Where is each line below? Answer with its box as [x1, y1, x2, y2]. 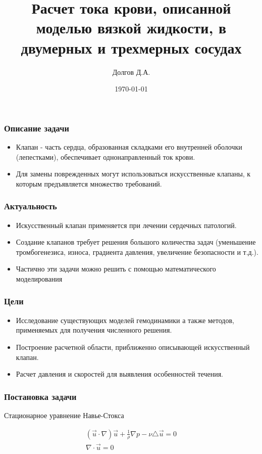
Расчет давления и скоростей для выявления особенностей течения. [16, 369, 224, 379]
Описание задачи [4, 121, 69, 134]
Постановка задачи [4, 390, 77, 402]
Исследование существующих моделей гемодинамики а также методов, [16, 314, 234, 325]
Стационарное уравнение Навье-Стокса [4, 410, 124, 420]
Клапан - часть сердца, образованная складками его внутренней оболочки [16, 141, 242, 152]
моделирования [16, 273, 63, 284]
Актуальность [4, 200, 57, 212]
